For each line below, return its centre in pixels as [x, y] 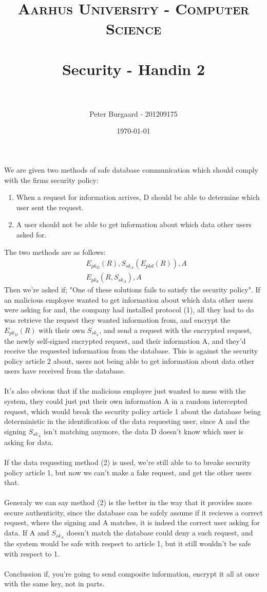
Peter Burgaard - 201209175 [133, 113]
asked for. [31, 235]
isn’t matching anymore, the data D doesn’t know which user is [144, 431]
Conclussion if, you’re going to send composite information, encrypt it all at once [132, 573]
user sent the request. [50, 207]
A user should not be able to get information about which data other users [134, 224]
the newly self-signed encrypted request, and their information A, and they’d [125, 340]
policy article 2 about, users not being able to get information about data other [129, 360]
